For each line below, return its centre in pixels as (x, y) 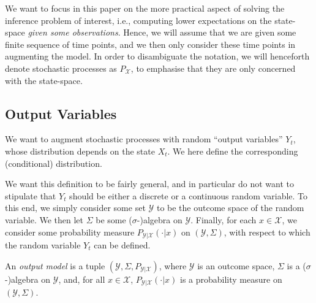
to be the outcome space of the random (230, 208)
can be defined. (122, 244)
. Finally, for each (224, 219)
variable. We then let (44, 219)
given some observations (73, 32)
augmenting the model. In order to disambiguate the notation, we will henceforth (157, 56)
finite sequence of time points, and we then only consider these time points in (150, 44)
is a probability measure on (231, 279)
